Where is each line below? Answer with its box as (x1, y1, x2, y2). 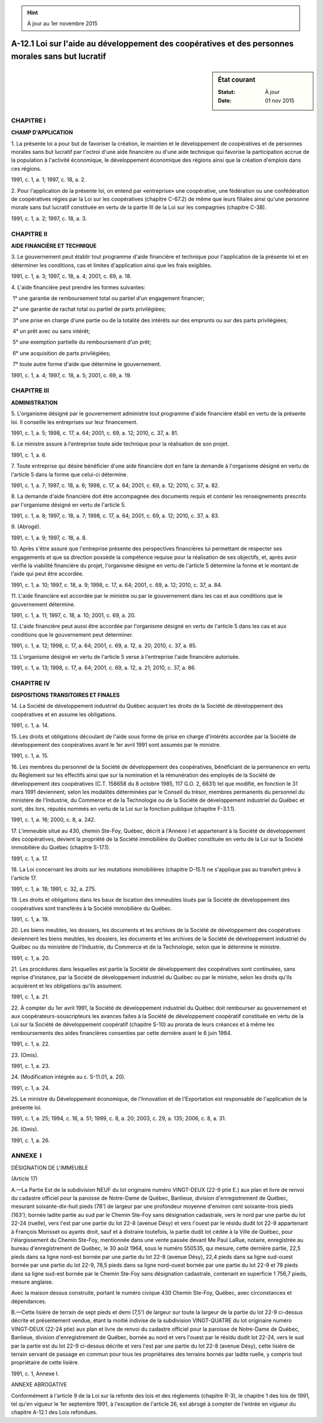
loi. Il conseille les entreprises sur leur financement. (11, 418, 138, 425)
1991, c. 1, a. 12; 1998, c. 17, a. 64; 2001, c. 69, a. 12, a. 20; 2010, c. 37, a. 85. (11, 642, 197, 649)
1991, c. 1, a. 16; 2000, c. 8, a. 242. (11, 816, 96, 823)
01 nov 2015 (265, 96, 295, 104)
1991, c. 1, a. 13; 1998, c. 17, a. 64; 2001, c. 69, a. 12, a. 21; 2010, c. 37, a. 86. (11, 664, 196, 671)
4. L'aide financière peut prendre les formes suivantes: (11, 283, 146, 290)
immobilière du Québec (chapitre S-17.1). (11, 844, 111, 851)
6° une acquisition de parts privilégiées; (12, 349, 111, 356)
